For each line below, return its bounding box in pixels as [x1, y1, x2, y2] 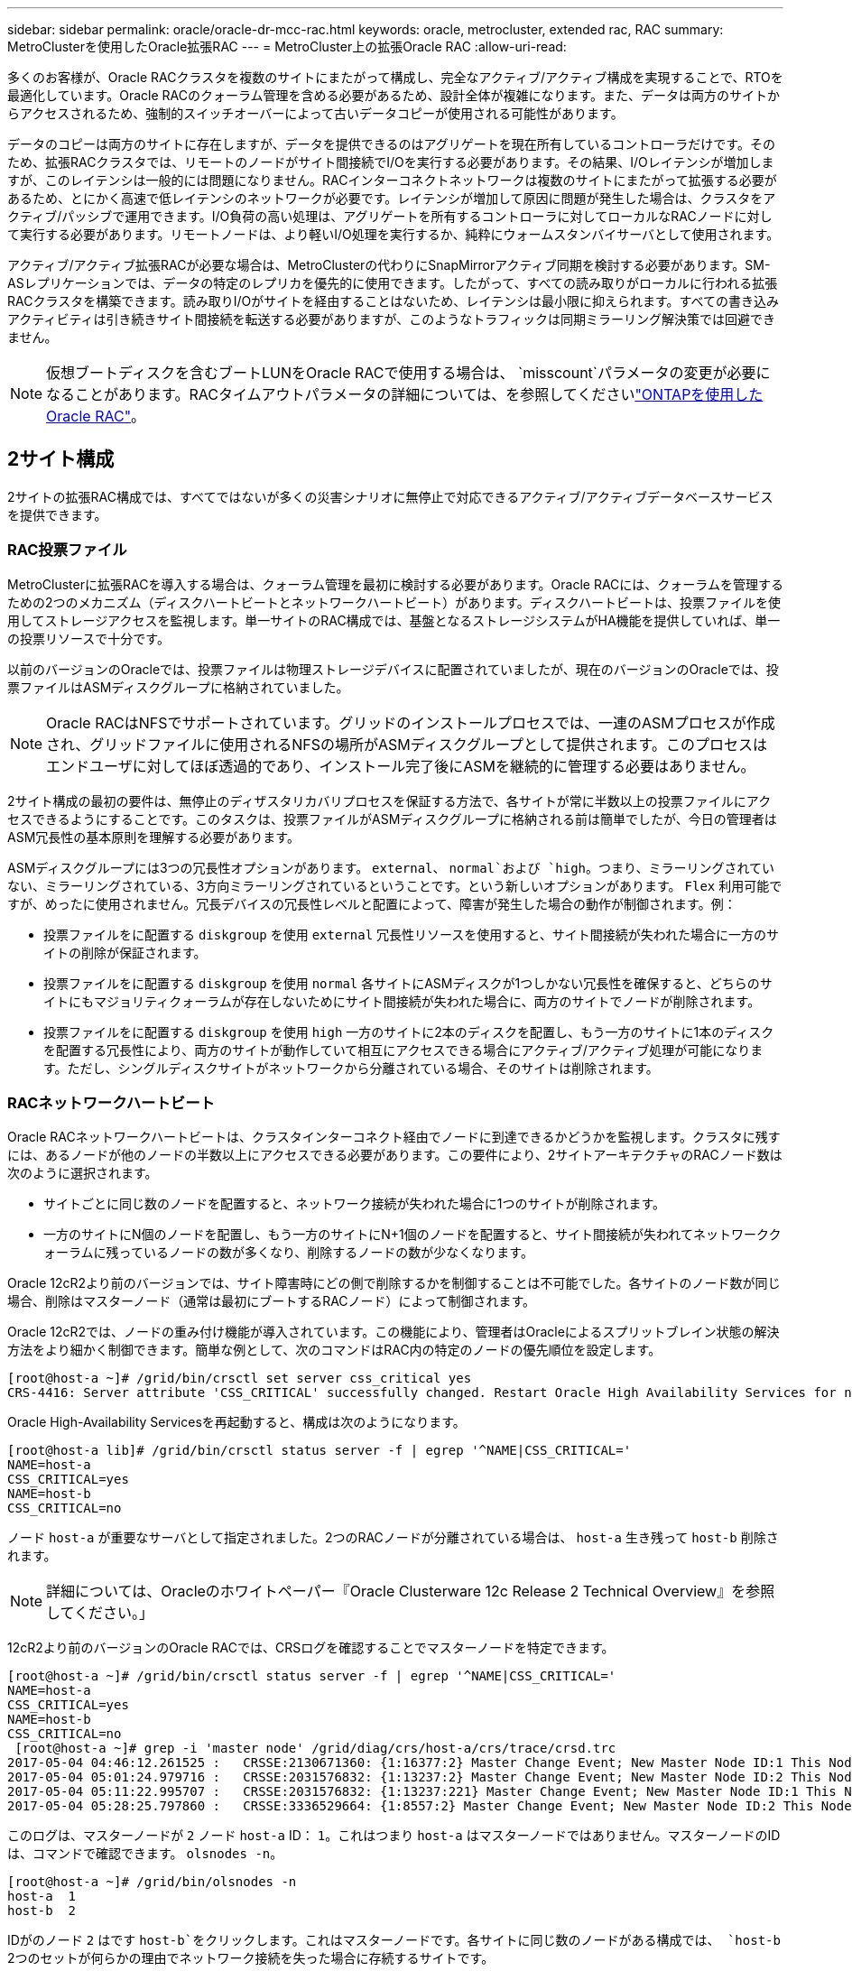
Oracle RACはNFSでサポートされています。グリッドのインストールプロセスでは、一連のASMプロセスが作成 [46, 713, 775, 732]
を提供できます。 [7, 506, 107, 523]
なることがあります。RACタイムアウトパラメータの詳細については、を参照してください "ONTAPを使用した [46, 385, 764, 403]
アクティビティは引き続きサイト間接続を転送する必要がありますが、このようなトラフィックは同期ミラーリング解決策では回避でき [7, 311, 776, 327]
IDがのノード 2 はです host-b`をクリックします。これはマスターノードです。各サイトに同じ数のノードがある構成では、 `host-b [7, 1932, 781, 1948]
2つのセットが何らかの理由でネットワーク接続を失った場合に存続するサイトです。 [7, 1950, 495, 1966]
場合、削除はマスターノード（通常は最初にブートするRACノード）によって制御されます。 [7, 1293, 536, 1309]
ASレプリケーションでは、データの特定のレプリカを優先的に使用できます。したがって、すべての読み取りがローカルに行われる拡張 [7, 275, 778, 291]
